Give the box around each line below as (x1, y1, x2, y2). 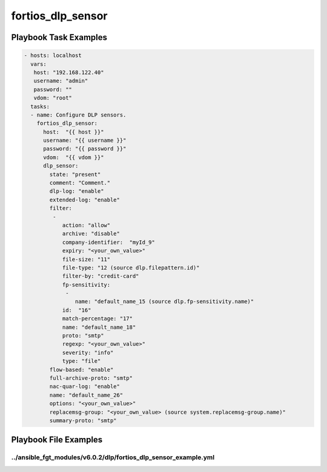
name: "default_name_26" (49, 391, 124, 399)
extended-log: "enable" (49, 196, 121, 203)
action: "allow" (62, 221, 111, 229)
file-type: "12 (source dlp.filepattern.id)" (62, 264, 200, 271)
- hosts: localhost (24, 52, 82, 59)
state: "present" (49, 170, 101, 178)
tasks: (30, 103, 50, 110)
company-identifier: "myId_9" (62, 238, 156, 246)
